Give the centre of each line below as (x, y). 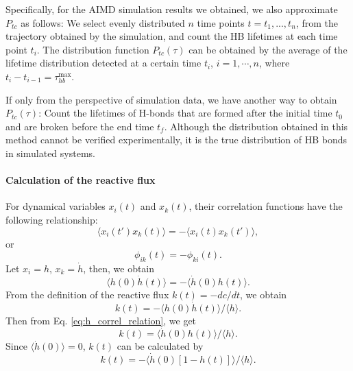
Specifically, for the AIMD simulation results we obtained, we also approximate (172, 9)
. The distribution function (93, 49)
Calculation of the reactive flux (81, 180)
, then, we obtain (119, 268)
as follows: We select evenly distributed (103, 22)
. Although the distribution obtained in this (256, 126)
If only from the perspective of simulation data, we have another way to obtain (171, 99)
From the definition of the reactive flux (87, 294)
